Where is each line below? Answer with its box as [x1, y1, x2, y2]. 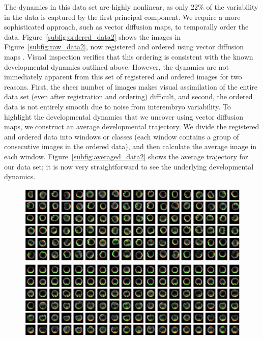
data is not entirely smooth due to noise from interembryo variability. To [4, 101, 231, 111]
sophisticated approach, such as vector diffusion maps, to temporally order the [4, 21, 249, 32]
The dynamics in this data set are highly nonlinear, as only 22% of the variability [4, 2, 258, 12]
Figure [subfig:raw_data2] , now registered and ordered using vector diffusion [4, 41, 244, 52]
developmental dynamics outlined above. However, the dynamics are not [4, 61, 229, 72]
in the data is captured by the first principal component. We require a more [4, 11, 241, 22]
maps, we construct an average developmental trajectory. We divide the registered [4, 121, 259, 132]
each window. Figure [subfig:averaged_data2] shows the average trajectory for [4, 151, 248, 161]
